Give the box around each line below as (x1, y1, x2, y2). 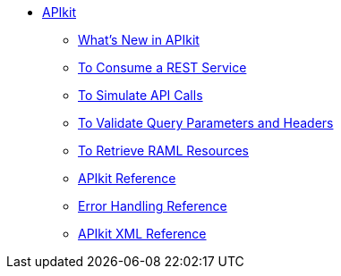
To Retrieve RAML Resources (78, 143, 249, 158)
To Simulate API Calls (78, 88, 203, 103)
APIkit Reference (78, 171, 176, 186)
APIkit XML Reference (78, 226, 207, 241)
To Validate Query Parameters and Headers (78, 115, 334, 130)
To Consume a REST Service (78, 60, 247, 75)
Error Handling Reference (78, 198, 227, 213)
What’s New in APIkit (78, 32, 200, 47)
